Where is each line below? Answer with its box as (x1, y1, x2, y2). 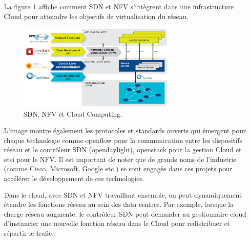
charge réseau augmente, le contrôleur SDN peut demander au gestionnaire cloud (4, 208, 247, 219)
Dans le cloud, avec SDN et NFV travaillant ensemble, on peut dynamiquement (4, 189, 242, 200)
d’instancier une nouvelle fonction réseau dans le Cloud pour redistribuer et (4, 218, 230, 228)
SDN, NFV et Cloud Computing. (23, 109, 123, 119)
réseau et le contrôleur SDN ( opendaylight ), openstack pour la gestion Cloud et (4, 144, 242, 155)
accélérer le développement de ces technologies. (4, 173, 144, 183)
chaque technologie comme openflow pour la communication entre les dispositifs (4, 135, 243, 145)
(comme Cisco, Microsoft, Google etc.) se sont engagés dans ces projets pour (4, 163, 232, 174)
